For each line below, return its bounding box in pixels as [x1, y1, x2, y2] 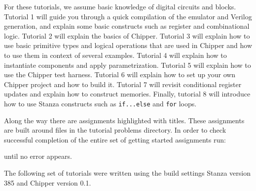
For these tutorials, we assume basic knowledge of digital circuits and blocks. [4, 1, 236, 11]
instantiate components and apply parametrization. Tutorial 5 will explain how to [4, 59, 251, 70]
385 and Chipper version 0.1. [4, 177, 91, 188]
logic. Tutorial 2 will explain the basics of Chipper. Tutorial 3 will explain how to [4, 30, 250, 41]
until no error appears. [4, 151, 72, 161]
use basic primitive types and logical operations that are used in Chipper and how [4, 40, 253, 50]
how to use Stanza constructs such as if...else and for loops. [4, 98, 197, 108]
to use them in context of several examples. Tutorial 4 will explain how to [4, 49, 227, 60]
